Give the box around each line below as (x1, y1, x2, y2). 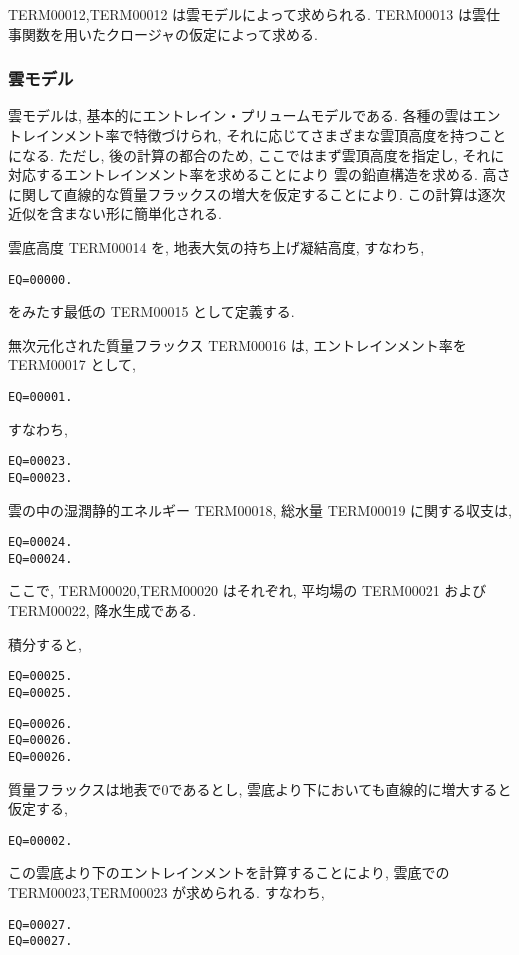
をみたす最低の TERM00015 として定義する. (8, 301, 295, 322)
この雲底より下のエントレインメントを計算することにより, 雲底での (8, 862, 450, 883)
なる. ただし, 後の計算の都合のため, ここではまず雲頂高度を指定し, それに (21, 144, 505, 165)
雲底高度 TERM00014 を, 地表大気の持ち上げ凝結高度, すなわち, (8, 236, 425, 257)
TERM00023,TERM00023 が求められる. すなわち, (8, 881, 325, 902)
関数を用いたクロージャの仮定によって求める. (21, 23, 318, 44)
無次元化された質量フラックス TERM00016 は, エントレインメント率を (8, 334, 467, 355)
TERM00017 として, (8, 354, 136, 375)
